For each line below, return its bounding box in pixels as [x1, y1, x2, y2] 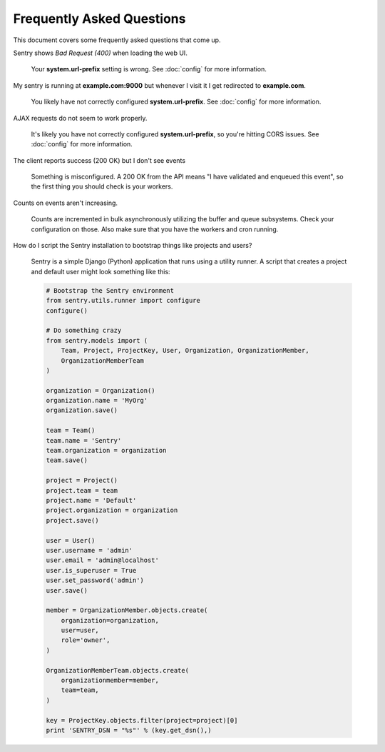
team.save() [46, 456, 88, 464]
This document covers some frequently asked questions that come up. [13, 36, 221, 44]
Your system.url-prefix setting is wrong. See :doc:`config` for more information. [31, 65, 267, 74]
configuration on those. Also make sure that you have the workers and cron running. [31, 225, 279, 234]
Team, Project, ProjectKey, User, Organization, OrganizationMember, [61, 346, 309, 355]
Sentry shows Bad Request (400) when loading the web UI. [13, 49, 188, 57]
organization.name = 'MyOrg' [46, 396, 148, 405]
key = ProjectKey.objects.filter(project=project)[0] [46, 716, 238, 724]
